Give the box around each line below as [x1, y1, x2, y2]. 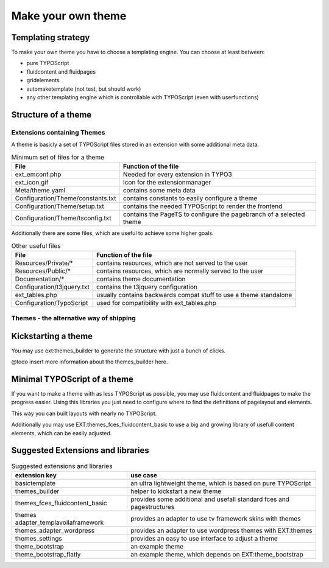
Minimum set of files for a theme [11, 153, 105, 161]
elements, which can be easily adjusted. [11, 429, 112, 437]
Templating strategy [11, 32, 90, 43]
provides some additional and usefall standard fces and [130, 495, 289, 503]
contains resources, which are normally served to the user [96, 267, 264, 275]
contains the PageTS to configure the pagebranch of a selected [122, 210, 305, 219]
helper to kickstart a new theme [130, 487, 222, 496]
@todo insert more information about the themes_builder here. [11, 358, 168, 365]
